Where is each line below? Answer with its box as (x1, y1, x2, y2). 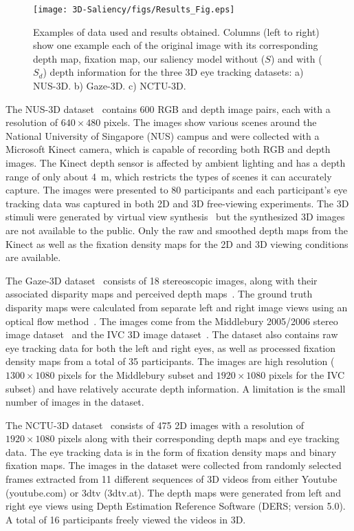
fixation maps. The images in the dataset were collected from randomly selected (5, 458, 342, 472)
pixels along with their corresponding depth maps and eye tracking (58, 431, 340, 446)
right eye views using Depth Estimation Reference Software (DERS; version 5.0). (5, 499, 346, 513)
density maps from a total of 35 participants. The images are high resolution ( (5, 354, 335, 368)
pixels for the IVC (269, 367, 345, 382)
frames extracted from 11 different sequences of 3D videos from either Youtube (5, 472, 338, 486)
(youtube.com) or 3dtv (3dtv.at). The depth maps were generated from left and (5, 485, 341, 499)
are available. (5, 250, 61, 264)
